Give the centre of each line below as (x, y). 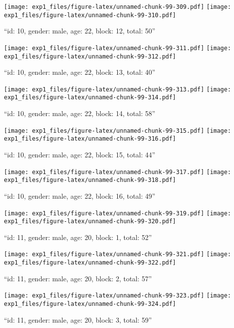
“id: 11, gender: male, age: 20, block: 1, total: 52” (78, 237)
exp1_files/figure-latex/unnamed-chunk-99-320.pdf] (90, 222)
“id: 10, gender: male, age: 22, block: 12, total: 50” (80, 31)
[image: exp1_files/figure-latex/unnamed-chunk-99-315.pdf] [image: (117, 131)
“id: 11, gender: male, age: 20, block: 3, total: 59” (78, 319)
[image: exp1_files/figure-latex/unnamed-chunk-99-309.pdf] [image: (117, 7)
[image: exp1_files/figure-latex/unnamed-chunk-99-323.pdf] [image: (117, 296)
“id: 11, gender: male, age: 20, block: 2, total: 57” (78, 278)
